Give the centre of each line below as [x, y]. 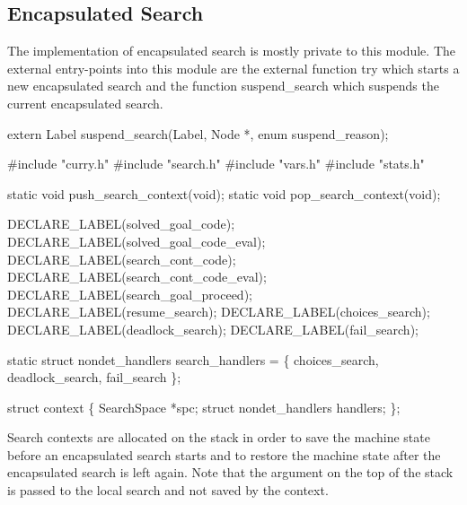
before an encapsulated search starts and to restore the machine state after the [224, 454]
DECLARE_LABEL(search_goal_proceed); [130, 294]
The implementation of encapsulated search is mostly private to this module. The [231, 51]
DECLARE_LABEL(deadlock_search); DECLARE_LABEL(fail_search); [213, 329]
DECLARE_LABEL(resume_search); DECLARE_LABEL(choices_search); [219, 312]
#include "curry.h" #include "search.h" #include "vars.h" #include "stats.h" [216, 164]
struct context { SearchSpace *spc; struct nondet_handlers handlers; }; [204, 407]
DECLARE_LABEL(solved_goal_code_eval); [137, 241]
